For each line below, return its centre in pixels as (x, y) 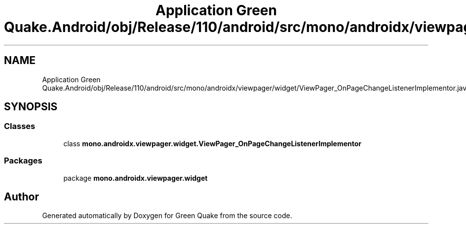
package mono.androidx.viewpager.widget (136, 178)
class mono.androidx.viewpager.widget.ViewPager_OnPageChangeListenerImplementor (213, 143)
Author (21, 196)
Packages (23, 161)
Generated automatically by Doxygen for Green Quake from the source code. (167, 216)
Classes (20, 126)
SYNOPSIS (31, 107)
